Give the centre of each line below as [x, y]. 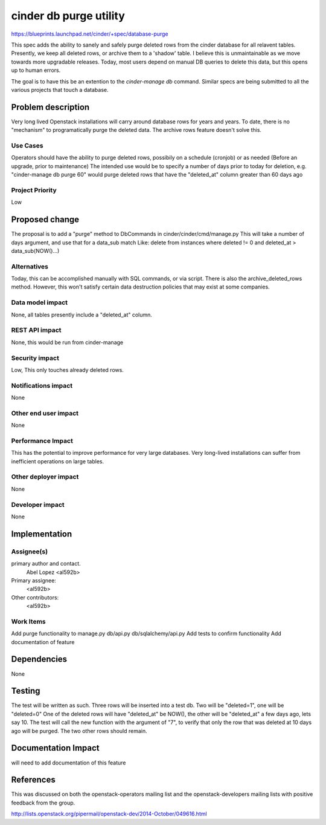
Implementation [42, 534]
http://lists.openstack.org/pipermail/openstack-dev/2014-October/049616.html [109, 814]
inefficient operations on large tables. [58, 461]
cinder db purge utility [68, 16]
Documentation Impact [55, 748]
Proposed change [45, 220]
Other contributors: [35, 597]
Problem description [50, 107]
